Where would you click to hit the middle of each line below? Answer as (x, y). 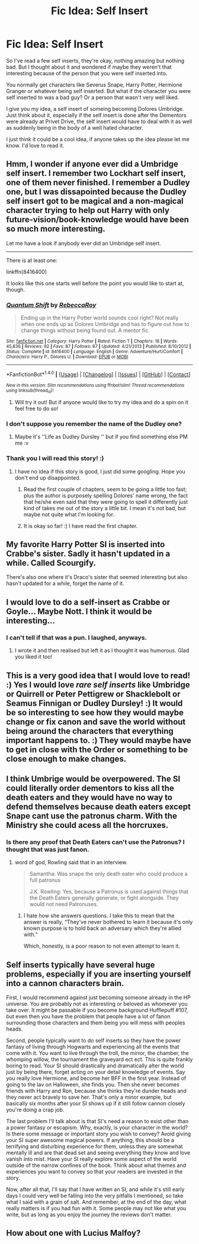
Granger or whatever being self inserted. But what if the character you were (99, 91)
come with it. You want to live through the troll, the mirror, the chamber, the (98, 1053)
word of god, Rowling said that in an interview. (71, 862)
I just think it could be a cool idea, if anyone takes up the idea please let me (98, 139)
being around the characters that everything (90, 731)
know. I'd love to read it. (35, 145)
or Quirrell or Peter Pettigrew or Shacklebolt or (93, 694)
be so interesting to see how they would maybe (95, 712)
